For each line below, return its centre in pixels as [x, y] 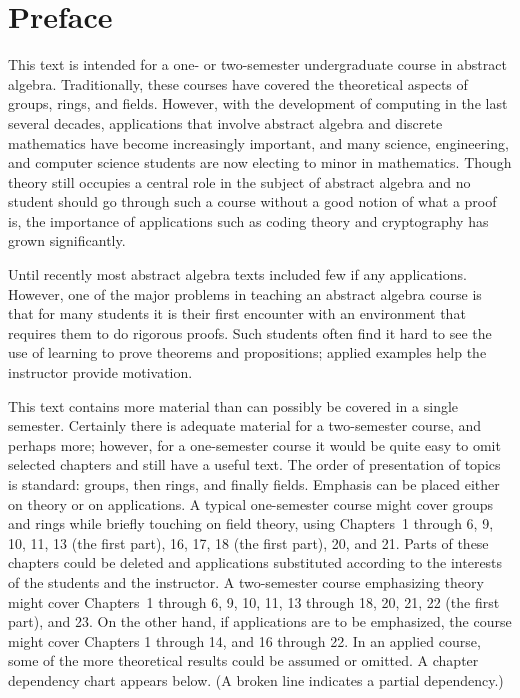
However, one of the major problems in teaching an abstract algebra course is [245, 293]
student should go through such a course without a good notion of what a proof [252, 201]
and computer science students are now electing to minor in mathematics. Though [260, 162]
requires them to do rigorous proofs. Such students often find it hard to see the [250, 332]
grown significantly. [67, 240]
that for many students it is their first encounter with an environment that [237, 313]
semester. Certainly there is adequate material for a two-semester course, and [245, 425]
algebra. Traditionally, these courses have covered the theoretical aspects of [238, 83]
